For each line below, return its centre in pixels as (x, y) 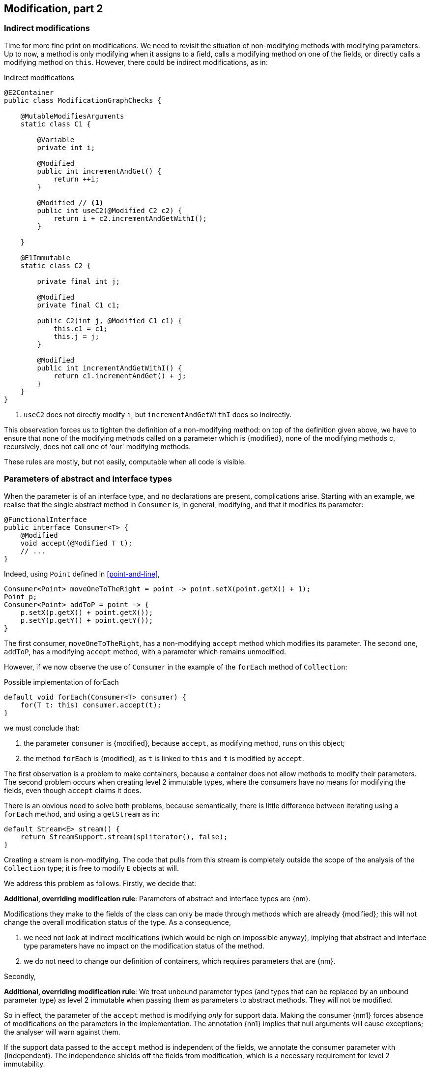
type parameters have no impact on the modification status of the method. (144, 946)
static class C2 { (56, 265)
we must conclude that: (42, 728)
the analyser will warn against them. (62, 1032)
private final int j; (79, 281)
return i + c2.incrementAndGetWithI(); (130, 218)
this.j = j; (76, 336)
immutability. (25, 1064)
